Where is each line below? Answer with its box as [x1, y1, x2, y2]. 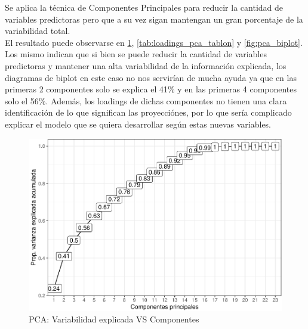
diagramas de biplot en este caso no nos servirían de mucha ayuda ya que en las [5, 71, 297, 83]
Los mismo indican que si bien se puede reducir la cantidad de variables [5, 48, 267, 60]
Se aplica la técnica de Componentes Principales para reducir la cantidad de [5, 1, 284, 13]
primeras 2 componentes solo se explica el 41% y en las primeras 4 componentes [5, 83, 297, 95]
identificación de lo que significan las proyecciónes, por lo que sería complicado [5, 106, 292, 119]
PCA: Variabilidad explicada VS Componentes [29, 313, 199, 325]
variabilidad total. [5, 24, 70, 37]
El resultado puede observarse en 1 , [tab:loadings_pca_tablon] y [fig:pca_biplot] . [5, 36, 303, 48]
